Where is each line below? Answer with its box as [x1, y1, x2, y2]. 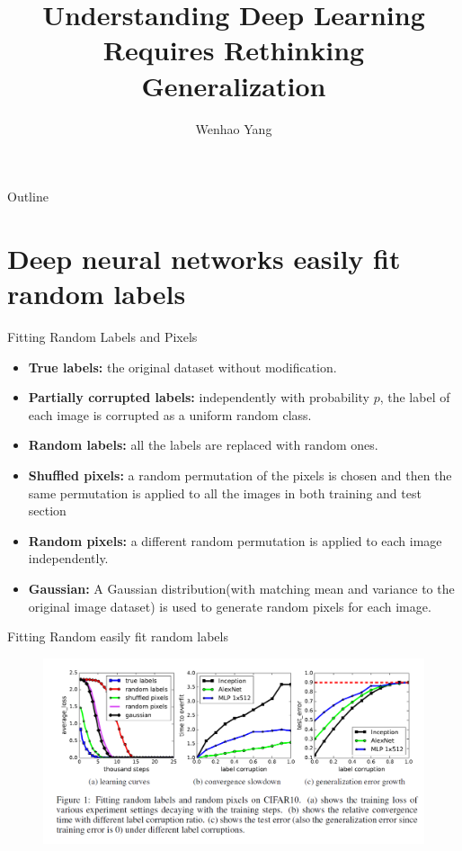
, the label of [379, 388, 450, 407]
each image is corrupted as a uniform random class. [28, 405, 312, 424]
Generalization [141, 67, 326, 103]
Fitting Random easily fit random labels [7, 627, 228, 646]
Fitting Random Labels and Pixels [7, 327, 198, 345]
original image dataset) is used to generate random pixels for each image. [28, 596, 431, 615]
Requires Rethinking [102, 31, 365, 68]
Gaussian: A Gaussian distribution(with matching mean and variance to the [28, 578, 455, 597]
